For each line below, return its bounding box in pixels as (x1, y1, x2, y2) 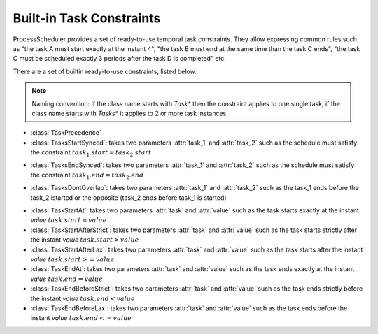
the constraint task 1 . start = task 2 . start (30, 148, 152, 158)
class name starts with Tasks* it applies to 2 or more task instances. (31, 109, 229, 117)
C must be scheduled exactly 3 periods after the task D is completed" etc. (13, 55, 227, 63)
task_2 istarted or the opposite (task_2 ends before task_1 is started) (30, 193, 227, 202)
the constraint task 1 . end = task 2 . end (30, 170, 144, 181)
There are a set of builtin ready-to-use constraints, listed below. (13, 67, 197, 75)
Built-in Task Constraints (13, 10, 161, 26)
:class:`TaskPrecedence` (30, 129, 101, 137)
